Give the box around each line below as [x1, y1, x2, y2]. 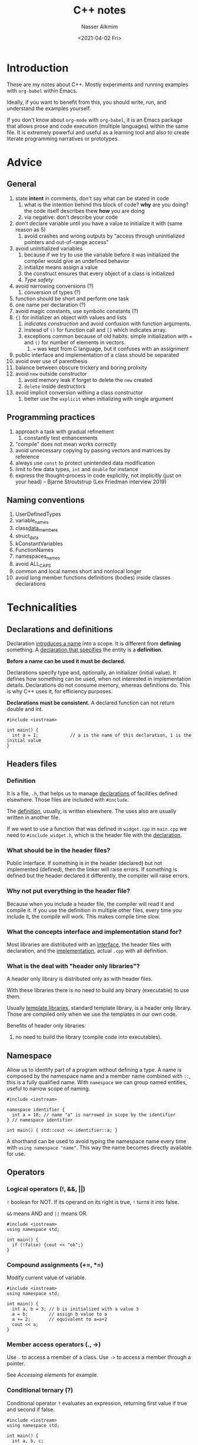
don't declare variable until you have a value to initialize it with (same [15, 219, 183, 227]
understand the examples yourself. [6, 104, 91, 112]
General [6, 179, 37, 189]
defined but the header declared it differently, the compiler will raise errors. [6, 872, 189, 879]
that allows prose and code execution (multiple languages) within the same [6, 122, 189, 130]
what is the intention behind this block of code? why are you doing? [24, 201, 189, 208]
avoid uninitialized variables [15, 245, 83, 252]
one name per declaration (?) [15, 301, 86, 308]
